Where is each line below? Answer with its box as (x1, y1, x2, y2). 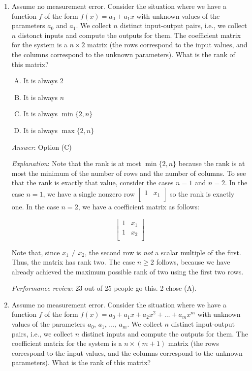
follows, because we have (156, 257, 230, 267)
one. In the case (11, 201, 59, 211)
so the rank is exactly (169, 188, 235, 199)
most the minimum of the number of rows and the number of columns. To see (11, 168, 246, 178)
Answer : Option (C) (11, 141, 72, 152)
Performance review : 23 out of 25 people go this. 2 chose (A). (11, 283, 197, 293)
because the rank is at (178, 158, 245, 169)
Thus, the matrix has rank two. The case (11, 257, 135, 267)
